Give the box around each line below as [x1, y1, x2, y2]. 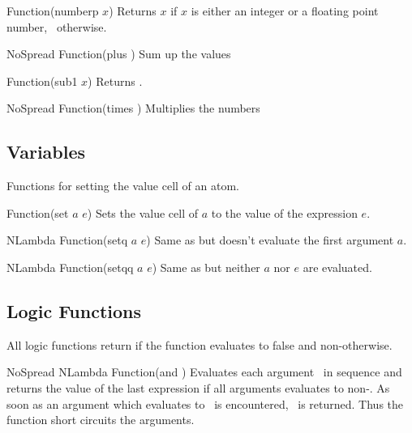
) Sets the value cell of [87, 204, 198, 221]
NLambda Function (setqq [6, 258, 134, 275]
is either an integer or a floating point [191, 2, 379, 19]
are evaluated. [303, 258, 372, 275]
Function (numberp [6, 2, 99, 19]
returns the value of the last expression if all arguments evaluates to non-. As [6, 379, 390, 396]
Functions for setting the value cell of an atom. [6, 177, 239, 194]
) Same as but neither [152, 258, 260, 275]
